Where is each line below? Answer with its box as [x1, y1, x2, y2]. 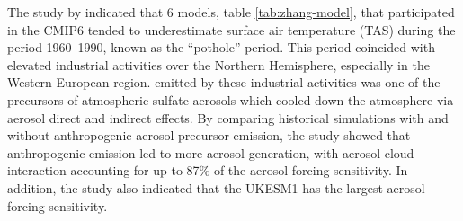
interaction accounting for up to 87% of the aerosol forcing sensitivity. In [7, 161, 408, 180]
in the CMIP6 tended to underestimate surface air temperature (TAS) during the [7, 20, 456, 39]
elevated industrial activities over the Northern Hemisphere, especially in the [7, 55, 430, 74]
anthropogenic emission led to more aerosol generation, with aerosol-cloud [7, 143, 414, 162]
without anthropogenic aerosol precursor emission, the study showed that [7, 126, 411, 145]
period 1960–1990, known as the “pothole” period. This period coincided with [7, 38, 435, 57]
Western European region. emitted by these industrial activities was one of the [7, 73, 441, 92]
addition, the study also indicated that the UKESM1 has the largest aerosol [7, 178, 425, 197]
